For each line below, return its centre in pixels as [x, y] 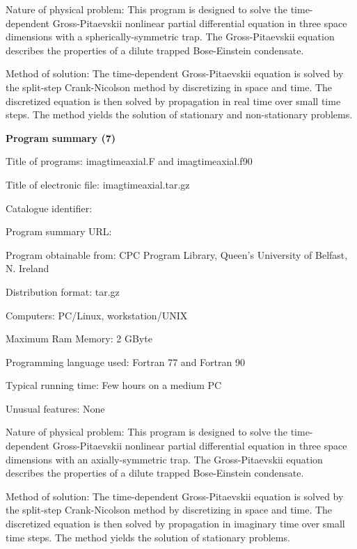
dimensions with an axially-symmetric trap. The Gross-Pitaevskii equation [164, 459]
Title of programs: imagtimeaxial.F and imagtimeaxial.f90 [129, 161]
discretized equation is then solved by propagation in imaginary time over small [175, 524]
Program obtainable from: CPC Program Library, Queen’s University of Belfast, [177, 254]
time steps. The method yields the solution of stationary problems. [148, 537]
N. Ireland [27, 268]
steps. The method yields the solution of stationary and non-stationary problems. [179, 114]
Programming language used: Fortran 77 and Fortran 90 [125, 361]
